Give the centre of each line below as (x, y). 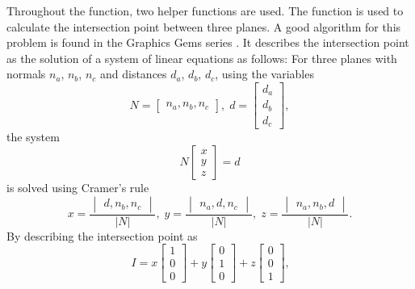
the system (33, 137)
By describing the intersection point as (102, 235)
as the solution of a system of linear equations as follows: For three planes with (202, 58)
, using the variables (264, 74)
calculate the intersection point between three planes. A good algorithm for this (204, 26)
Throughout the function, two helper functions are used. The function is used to (205, 10)
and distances (134, 74)
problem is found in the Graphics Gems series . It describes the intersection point (208, 42)
